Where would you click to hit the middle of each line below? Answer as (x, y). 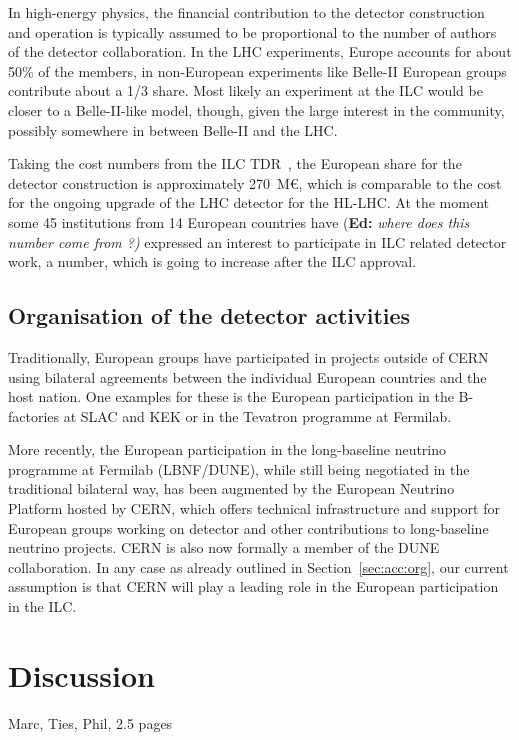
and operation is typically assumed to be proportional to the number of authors (252, 31)
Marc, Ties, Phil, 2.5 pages (90, 722)
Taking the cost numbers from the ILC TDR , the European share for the (235, 163)
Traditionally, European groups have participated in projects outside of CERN (248, 356)
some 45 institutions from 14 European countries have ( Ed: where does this (239, 221)
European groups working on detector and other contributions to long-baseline (248, 527)
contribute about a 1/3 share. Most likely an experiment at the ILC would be (245, 90)
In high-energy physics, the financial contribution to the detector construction (246, 12)
